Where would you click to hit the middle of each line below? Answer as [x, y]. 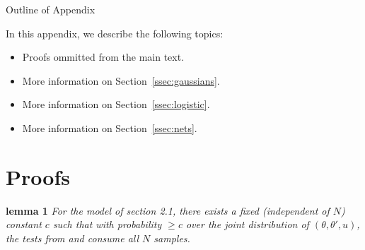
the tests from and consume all [73, 238]
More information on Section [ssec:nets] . [110, 127]
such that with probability [107, 224]
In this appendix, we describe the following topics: [115, 33]
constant [24, 224]
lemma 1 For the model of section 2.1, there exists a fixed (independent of [168, 210]
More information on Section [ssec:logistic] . [116, 104]
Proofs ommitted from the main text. [103, 57]
